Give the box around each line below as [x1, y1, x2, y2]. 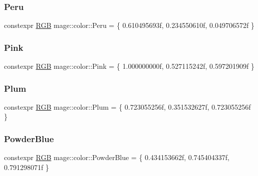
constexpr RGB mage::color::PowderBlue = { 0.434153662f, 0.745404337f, [4, 152, 229, 163]
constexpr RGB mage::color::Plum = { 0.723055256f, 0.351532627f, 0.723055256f [4, 101, 251, 112]
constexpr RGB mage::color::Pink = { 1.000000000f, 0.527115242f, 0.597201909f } [4, 61, 254, 71]
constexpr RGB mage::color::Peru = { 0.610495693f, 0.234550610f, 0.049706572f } [4, 20, 254, 30]
